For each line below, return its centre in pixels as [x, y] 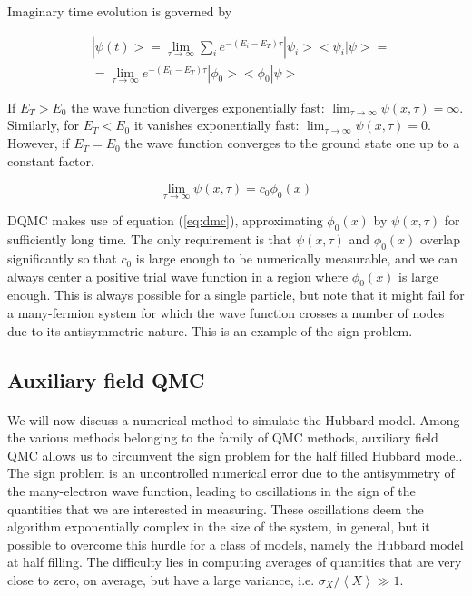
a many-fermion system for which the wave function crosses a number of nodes [226, 313]
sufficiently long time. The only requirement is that [150, 239]
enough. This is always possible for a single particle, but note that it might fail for [236, 295]
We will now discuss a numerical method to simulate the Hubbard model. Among [234, 419]
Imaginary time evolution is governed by [120, 11]
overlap [441, 239]
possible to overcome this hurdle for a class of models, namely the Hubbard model [236, 544]
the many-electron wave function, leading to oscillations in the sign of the [211, 490]
